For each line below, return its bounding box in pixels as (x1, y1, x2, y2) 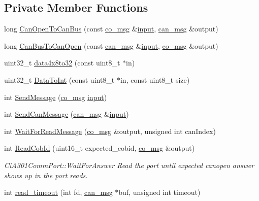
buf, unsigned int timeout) (118, 187, 201, 197)
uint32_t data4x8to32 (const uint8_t (4, 57, 120, 68)
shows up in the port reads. (4, 170, 88, 180)
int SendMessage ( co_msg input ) (4, 91, 107, 102)
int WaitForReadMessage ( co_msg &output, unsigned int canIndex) (4, 125, 216, 136)
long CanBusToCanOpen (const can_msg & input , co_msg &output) (4, 40, 218, 51)
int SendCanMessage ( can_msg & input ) (4, 109, 129, 119)
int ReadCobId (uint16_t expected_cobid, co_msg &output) (4, 143, 195, 153)
